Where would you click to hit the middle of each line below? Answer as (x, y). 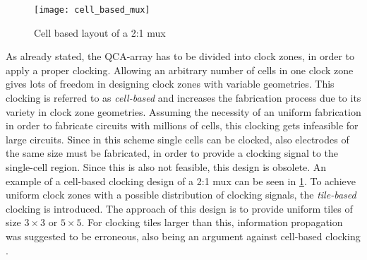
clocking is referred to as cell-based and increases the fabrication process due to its (183, 98)
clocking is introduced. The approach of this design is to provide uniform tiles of (179, 208)
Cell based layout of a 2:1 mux (100, 32)
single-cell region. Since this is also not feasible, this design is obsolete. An (166, 167)
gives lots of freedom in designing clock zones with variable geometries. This (170, 84)
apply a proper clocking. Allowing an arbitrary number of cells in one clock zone (180, 70)
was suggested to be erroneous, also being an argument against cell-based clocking (183, 236)
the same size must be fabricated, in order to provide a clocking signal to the (172, 153)
